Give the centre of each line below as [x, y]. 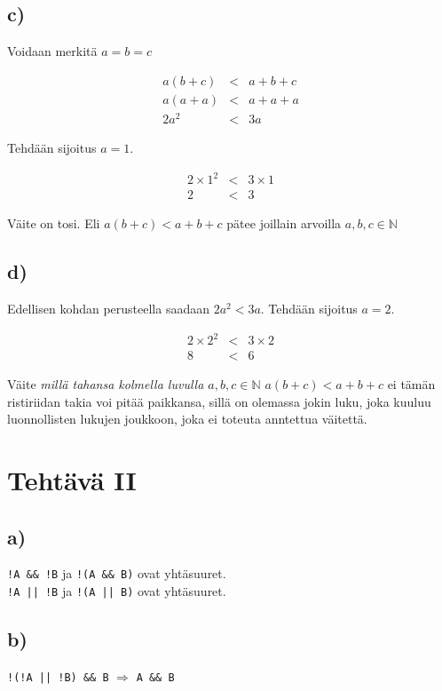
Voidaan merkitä [52, 51]
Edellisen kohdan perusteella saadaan [108, 308]
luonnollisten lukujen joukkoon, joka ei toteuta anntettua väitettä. [187, 419]
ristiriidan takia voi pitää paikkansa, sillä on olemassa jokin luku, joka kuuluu [219, 401]
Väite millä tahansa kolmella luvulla [106, 384]
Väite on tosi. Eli [54, 223]
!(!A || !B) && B [58, 677]
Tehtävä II [72, 480]
